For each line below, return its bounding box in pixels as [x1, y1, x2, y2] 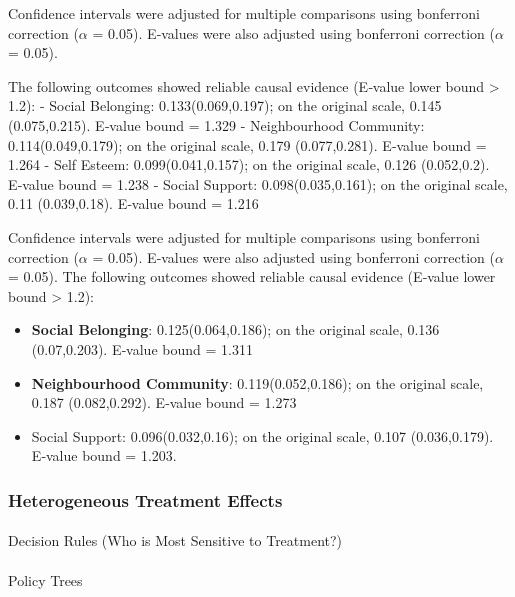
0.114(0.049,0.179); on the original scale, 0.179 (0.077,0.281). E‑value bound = [8, 134, 487, 155]
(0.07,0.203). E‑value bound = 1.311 [31, 338, 253, 359]
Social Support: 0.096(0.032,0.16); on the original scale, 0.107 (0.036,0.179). [31, 425, 494, 446]
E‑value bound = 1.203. [31, 445, 177, 466]
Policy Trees [8, 569, 83, 590]
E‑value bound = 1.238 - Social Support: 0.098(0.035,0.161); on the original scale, [8, 173, 508, 194]
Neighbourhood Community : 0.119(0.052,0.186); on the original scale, [31, 372, 484, 393]
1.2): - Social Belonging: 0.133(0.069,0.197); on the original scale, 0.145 [8, 95, 442, 116]
